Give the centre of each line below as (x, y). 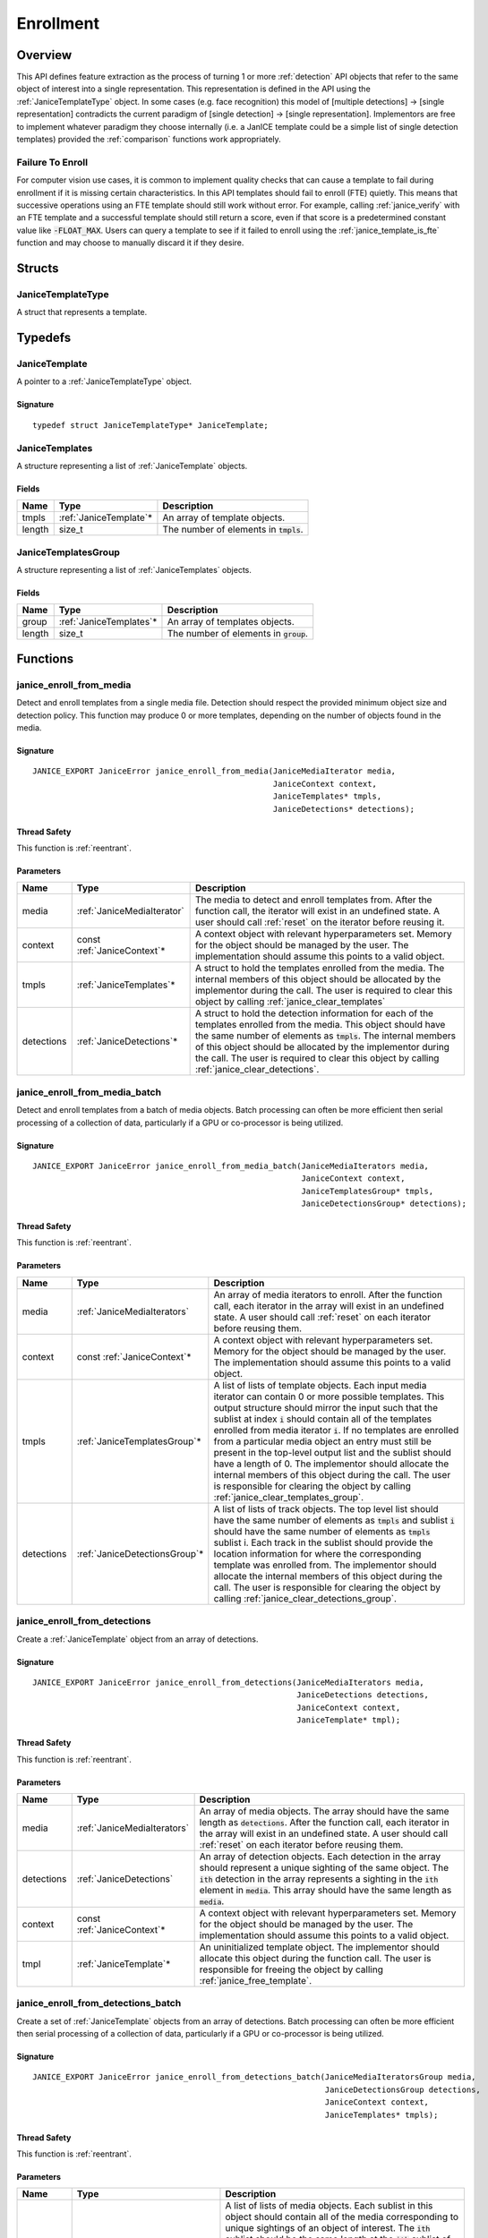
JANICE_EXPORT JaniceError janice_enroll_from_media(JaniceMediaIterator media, (214, 771)
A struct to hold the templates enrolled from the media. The (320, 969)
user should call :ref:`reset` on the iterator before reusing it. (320, 922)
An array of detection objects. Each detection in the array (320, 1856)
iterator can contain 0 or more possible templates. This (329, 1397)
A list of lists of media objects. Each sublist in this (329, 2206)
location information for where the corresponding (317, 1553)
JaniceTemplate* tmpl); (349, 1720)
